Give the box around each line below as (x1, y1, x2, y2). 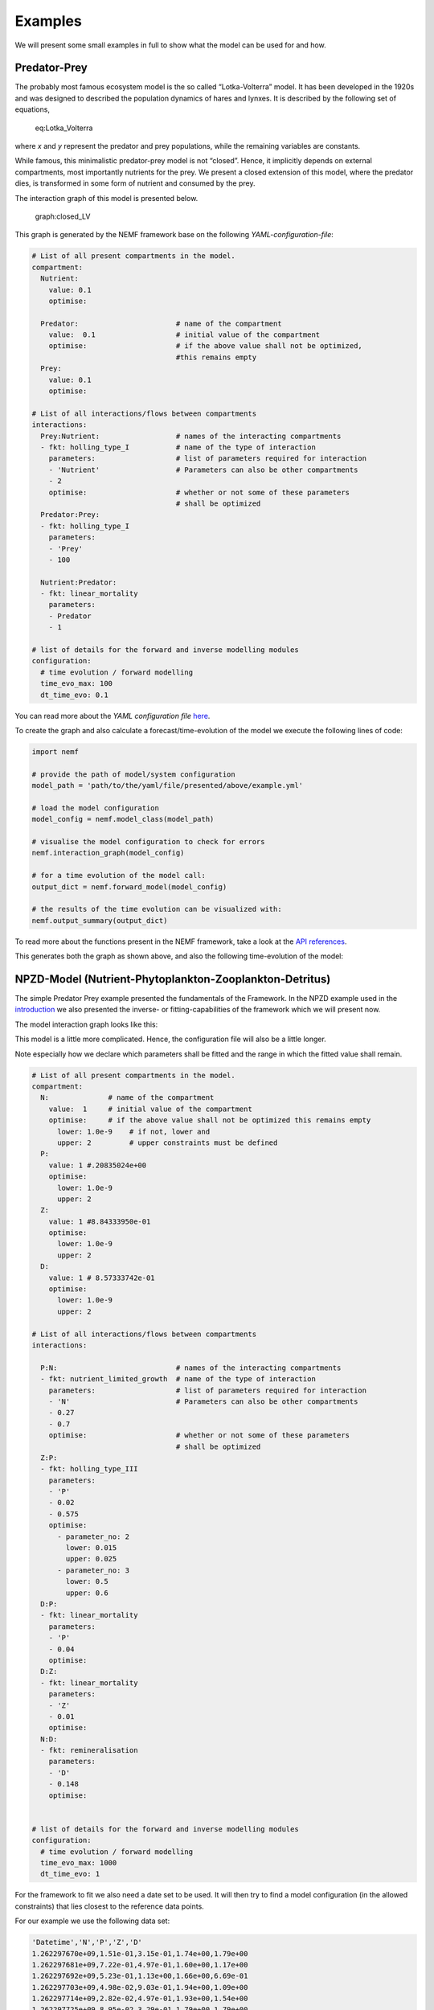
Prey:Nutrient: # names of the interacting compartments (40, 431, 342, 441)
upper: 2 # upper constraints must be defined (57, 1138, 278, 1147)
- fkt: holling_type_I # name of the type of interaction (40, 442, 317, 452)
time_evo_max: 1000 (40, 1858, 117, 1867)
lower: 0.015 (65, 1544, 117, 1553)
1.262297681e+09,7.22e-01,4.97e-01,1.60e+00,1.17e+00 (31, 1960, 248, 1969)
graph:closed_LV (35, 211, 91, 221)
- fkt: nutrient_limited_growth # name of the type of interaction (40, 1375, 317, 1384)
